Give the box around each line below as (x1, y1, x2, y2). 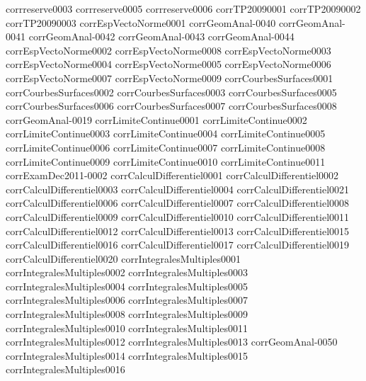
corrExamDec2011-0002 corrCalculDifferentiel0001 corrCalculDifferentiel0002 (6, 168, 339, 183)
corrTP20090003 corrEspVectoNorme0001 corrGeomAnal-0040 (6, 15, 276, 30)
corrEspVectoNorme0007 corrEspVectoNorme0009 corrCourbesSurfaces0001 (6, 70, 333, 85)
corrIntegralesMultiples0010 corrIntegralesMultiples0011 (6, 320, 248, 335)
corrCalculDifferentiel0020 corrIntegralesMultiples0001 (6, 251, 241, 266)
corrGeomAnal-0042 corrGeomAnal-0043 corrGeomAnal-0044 (28, 29, 294, 44)
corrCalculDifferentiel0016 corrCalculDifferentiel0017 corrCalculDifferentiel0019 (6, 237, 350, 252)
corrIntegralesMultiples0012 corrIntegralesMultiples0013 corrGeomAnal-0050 (6, 334, 338, 349)
